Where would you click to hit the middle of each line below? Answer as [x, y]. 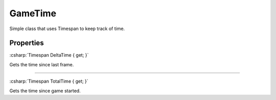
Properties [27, 43]
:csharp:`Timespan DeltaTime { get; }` [49, 55]
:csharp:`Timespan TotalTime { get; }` [49, 81]
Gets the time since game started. [45, 91]
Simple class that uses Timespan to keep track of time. [67, 29]
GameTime [33, 13]
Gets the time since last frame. [42, 64]
